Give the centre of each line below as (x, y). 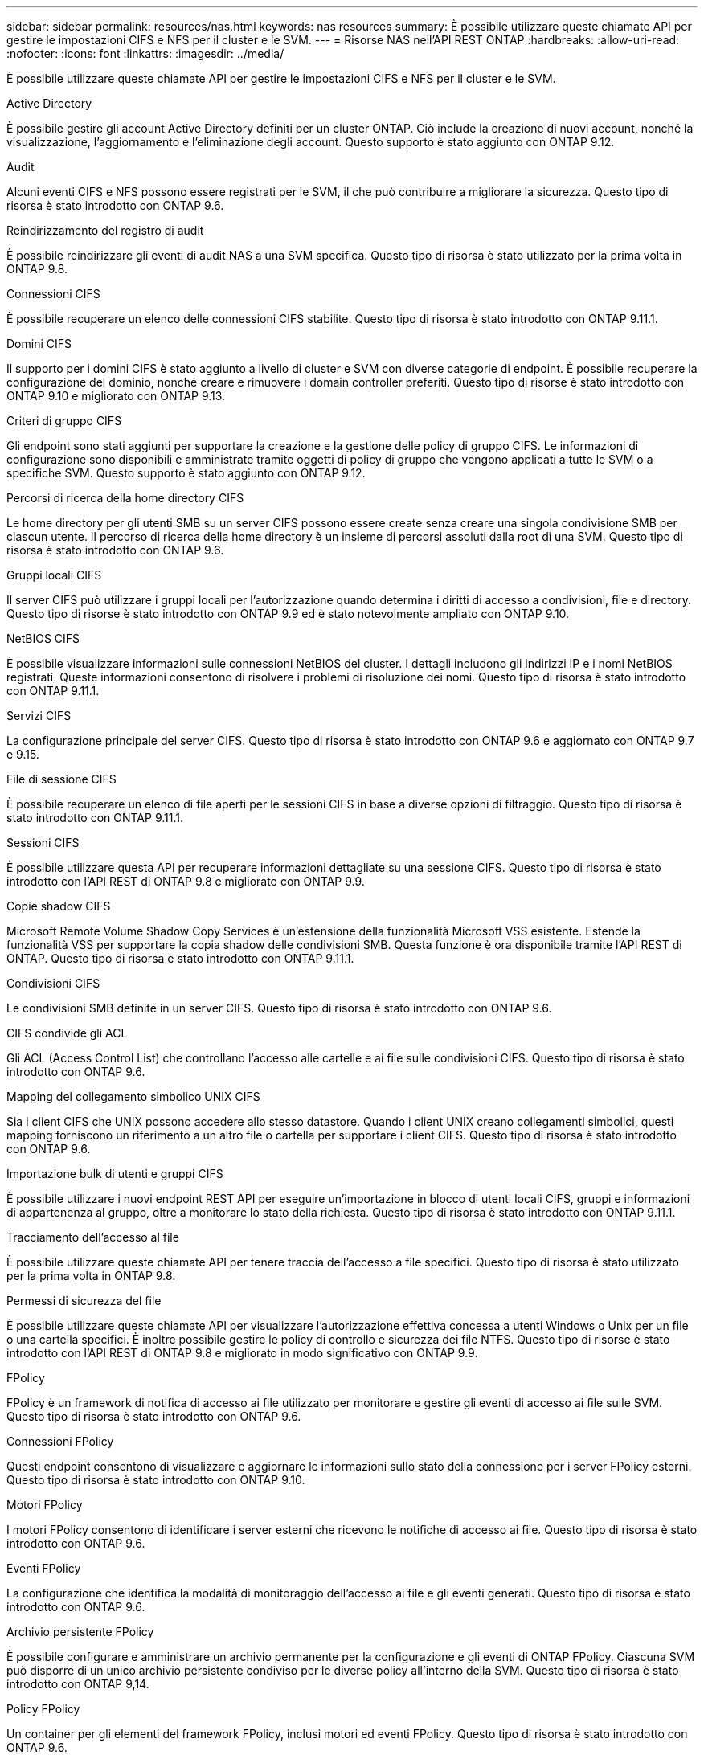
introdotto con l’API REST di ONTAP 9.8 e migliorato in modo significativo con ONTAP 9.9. (242, 1353)
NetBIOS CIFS (43, 638)
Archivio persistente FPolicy (80, 1632)
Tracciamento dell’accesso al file (93, 1237)
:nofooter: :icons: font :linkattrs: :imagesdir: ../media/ (145, 53)
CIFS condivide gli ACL (67, 1033)
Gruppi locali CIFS (54, 575)
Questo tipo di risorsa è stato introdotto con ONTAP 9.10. (156, 1480)
